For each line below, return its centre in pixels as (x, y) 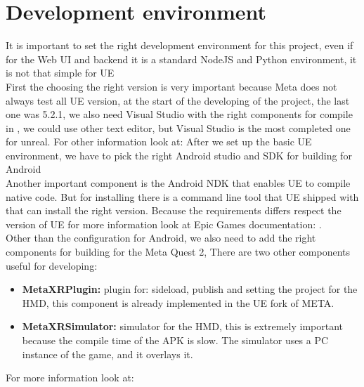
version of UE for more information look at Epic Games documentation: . (164, 224)
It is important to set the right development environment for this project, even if (180, 45)
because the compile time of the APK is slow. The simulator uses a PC (175, 340)
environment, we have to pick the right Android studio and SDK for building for (179, 155)
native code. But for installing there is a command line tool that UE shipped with (182, 196)
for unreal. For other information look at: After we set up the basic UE (159, 142)
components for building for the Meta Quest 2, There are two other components (178, 252)
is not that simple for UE (60, 73)
